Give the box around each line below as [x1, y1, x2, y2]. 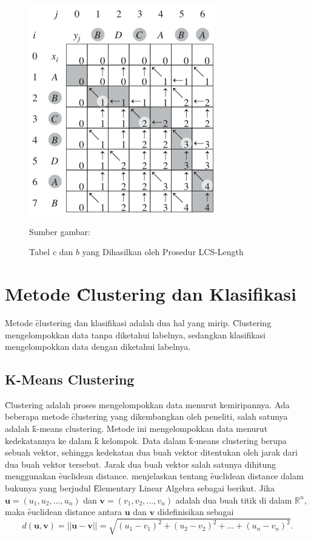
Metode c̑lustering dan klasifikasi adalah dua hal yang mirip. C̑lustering [5, 316, 272, 329]
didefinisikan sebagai [157, 505, 234, 518]
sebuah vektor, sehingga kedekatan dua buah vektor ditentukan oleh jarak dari [5, 446, 298, 459]
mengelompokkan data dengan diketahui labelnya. [5, 340, 191, 353]
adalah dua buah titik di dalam [175, 493, 292, 506]
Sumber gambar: [29, 225, 90, 238]
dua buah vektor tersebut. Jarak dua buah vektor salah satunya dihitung [5, 457, 276, 470]
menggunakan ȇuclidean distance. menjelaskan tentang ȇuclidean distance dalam [5, 470, 304, 482]
